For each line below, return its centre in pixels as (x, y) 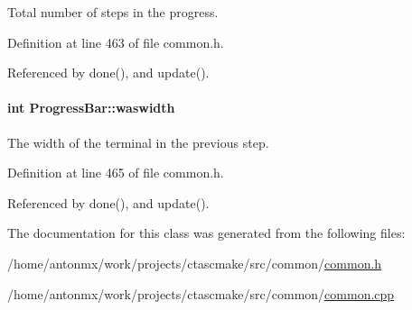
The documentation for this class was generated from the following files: (206, 233)
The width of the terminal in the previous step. (138, 142)
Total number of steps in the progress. (113, 12)
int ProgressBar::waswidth (91, 108)
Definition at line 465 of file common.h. (116, 173)
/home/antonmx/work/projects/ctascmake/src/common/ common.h (195, 263)
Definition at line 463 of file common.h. (116, 42)
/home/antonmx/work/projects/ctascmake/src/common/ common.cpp (201, 293)
